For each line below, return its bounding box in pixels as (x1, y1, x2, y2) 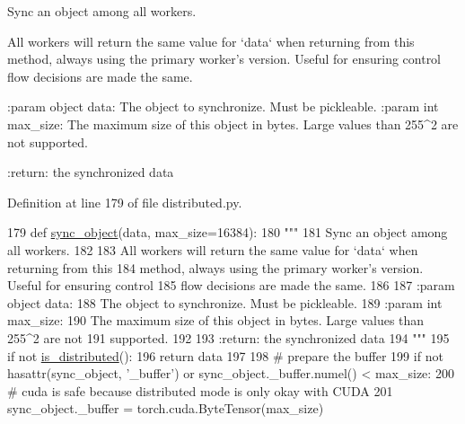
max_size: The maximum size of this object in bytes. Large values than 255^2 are (7, 114, 459, 133)
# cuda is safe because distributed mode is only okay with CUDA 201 (7, 381, 393, 400)
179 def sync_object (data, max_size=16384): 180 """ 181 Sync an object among (7, 223, 448, 242)
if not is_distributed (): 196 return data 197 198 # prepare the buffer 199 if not (7, 346, 443, 365)
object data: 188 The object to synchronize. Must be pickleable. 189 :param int (7, 293, 443, 312)
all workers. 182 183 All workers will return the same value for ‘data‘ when (7, 240, 418, 259)
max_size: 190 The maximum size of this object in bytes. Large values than (7, 311, 425, 330)
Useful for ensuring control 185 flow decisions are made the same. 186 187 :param (7, 276, 455, 295)
